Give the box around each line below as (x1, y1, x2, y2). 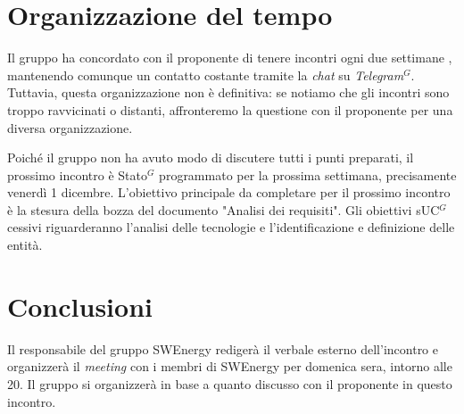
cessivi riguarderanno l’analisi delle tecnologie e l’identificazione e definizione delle (7, 218, 455, 236)
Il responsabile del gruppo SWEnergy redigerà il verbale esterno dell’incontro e (7, 339, 438, 358)
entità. (7, 236, 43, 254)
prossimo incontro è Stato (7, 165, 147, 184)
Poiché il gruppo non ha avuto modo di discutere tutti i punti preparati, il (7, 148, 414, 167)
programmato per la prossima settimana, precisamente (159, 165, 457, 184)
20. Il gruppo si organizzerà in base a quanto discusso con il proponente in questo (7, 374, 452, 393)
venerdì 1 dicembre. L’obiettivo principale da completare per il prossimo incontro (7, 183, 451, 202)
